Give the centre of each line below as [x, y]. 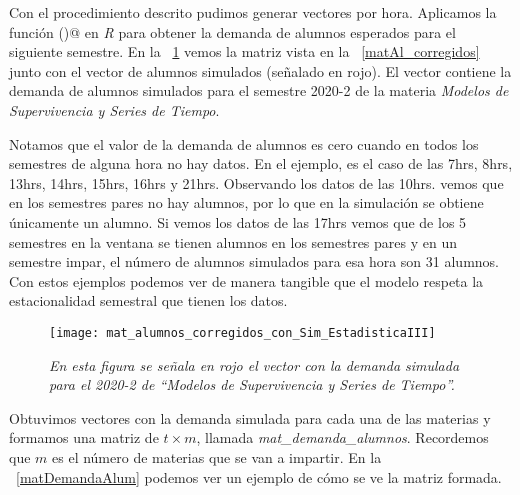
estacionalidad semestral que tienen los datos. [148, 300]
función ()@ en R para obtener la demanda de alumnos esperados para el [232, 31]
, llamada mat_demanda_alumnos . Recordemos [342, 437]
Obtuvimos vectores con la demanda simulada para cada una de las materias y [250, 417]
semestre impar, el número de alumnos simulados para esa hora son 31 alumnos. [254, 261]
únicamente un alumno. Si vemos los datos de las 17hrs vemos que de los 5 [238, 221]
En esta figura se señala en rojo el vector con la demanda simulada [254, 364]
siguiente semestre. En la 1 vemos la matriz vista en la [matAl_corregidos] [244, 51]
